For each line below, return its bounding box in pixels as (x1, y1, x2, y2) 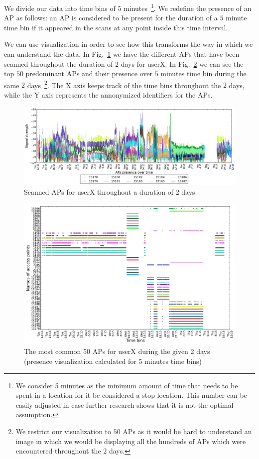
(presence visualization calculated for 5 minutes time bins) (24, 355, 202, 366)
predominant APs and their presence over (25, 68, 153, 79)
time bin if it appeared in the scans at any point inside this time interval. (4, 22, 228, 32)
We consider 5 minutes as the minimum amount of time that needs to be (15, 380, 238, 390)
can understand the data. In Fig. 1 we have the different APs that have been (4, 49, 240, 59)
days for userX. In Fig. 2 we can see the (121, 58, 244, 69)
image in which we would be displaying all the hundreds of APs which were (15, 436, 246, 446)
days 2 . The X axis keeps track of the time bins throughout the (27, 78, 221, 90)
